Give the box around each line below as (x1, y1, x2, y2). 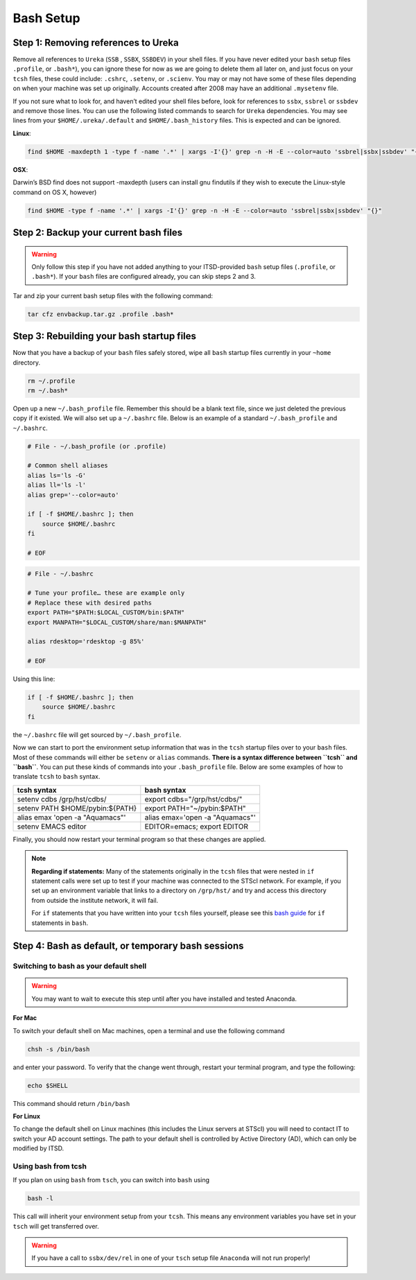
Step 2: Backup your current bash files (12, 226, 183, 239)
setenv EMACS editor (17, 822, 87, 831)
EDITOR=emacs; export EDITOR (144, 822, 249, 831)
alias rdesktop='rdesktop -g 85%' (27, 638, 145, 646)
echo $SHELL (27, 1082, 69, 1089)
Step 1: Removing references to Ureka (12, 37, 180, 49)
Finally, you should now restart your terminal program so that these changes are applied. (12, 835, 266, 843)
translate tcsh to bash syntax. (12, 772, 101, 781)
